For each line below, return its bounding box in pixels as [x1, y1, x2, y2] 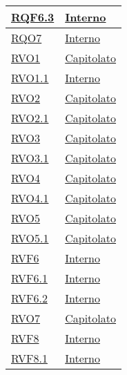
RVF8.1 [11, 350, 48, 366]
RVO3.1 [11, 150, 49, 166]
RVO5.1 [11, 230, 49, 246]
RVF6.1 [11, 270, 48, 286]
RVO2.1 [11, 110, 49, 126]
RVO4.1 [11, 190, 49, 206]
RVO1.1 [11, 70, 49, 86]
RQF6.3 [11, 9, 55, 25]
